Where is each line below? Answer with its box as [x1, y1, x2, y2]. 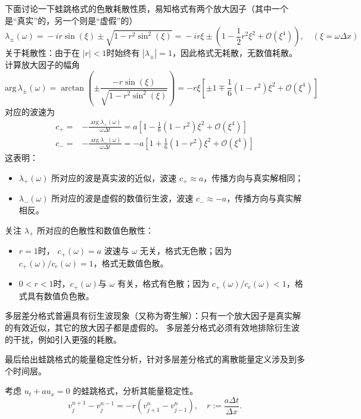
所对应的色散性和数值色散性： [36, 224, 154, 236]
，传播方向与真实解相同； [203, 171, 304, 184]
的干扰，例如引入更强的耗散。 [5, 333, 122, 345]
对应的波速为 [5, 105, 55, 117]
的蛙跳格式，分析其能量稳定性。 [73, 384, 198, 397]
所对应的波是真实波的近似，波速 [51, 171, 177, 184]
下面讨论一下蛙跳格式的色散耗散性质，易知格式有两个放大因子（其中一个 [5, 2, 288, 14]
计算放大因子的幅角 [5, 58, 80, 71]
